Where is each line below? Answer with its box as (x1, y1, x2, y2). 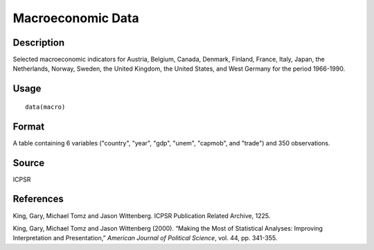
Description (12, 37, 65, 48)
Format (12, 120, 45, 132)
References (12, 193, 64, 205)
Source (12, 157, 45, 169)
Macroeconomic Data (12, 10, 140, 26)
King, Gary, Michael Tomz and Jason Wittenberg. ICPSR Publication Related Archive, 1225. (12, 211, 271, 220)
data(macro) (25, 102, 66, 111)
